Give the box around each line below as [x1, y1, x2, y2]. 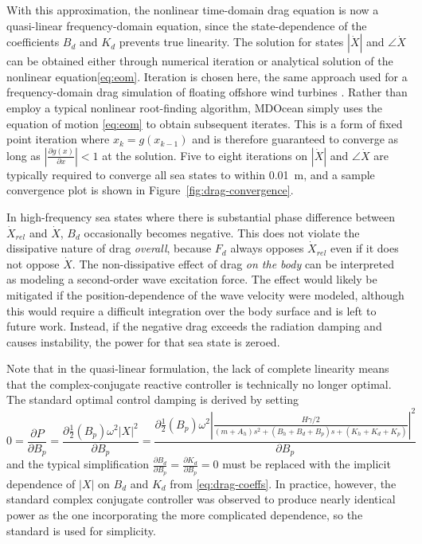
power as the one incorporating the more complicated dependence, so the [6, 506, 363, 522]
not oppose [6, 255, 60, 272]
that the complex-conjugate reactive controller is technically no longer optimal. [6, 375, 392, 392]
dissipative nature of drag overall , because [6, 240, 212, 256]
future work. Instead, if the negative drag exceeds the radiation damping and [6, 318, 382, 335]
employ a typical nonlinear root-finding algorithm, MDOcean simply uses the [6, 99, 382, 115]
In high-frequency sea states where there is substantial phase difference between [6, 208, 395, 225]
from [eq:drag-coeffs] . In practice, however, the [170, 475, 397, 491]
